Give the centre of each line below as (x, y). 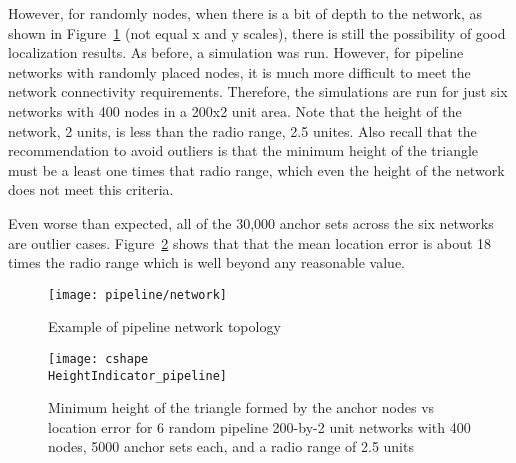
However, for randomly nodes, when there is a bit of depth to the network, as (245, 13)
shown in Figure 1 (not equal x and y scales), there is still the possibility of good (257, 32)
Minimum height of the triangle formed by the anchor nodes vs (241, 407)
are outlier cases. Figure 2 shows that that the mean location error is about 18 (250, 242)
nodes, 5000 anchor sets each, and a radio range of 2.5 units (231, 446)
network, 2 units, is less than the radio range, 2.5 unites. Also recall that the (242, 130)
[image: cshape (98, 358)
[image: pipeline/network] (137, 294)
